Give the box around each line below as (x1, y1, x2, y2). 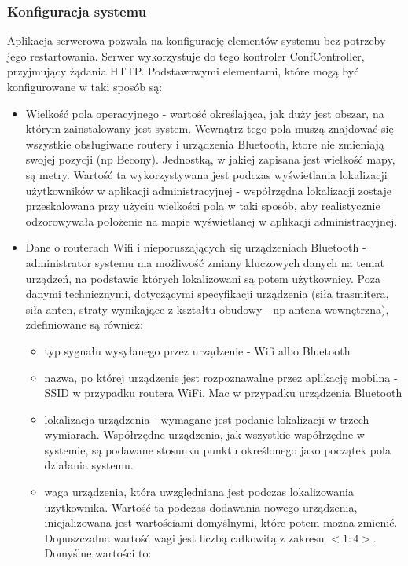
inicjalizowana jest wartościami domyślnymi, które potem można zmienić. (44, 514, 398, 531)
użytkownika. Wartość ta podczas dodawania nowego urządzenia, (44, 498, 358, 515)
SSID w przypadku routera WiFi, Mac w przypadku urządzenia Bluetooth (44, 384, 402, 401)
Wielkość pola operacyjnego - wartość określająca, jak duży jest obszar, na (25, 105, 384, 121)
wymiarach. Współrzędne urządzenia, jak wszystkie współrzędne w (44, 426, 365, 443)
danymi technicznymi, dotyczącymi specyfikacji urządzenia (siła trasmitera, (25, 285, 389, 302)
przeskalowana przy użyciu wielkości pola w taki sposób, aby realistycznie (25, 197, 380, 214)
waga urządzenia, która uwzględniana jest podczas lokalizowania (44, 483, 354, 500)
